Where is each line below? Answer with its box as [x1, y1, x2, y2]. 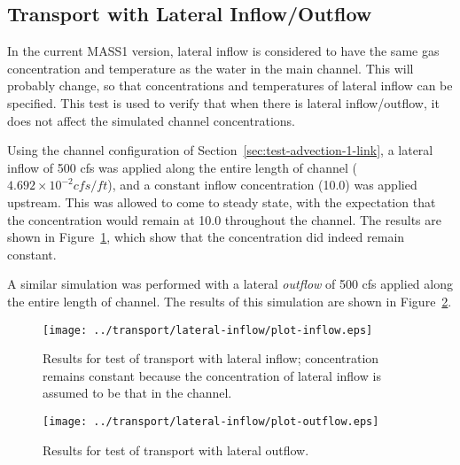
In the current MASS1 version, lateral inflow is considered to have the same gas [7, 42, 440, 60]
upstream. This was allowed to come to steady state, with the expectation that [7, 192, 436, 211]
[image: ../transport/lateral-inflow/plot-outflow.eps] [43, 415, 379, 428]
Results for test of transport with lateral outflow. [43, 440, 309, 459]
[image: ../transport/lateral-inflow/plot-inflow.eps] [43, 323, 373, 337]
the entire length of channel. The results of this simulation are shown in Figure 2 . [7, 291, 452, 310]
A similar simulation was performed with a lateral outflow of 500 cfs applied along [7, 275, 453, 293]
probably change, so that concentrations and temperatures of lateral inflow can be [7, 76, 453, 95]
